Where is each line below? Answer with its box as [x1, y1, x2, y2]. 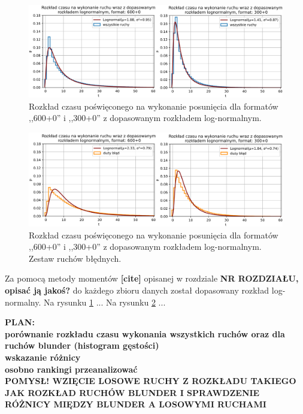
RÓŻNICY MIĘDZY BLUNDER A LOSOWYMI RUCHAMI [5, 398, 266, 410]
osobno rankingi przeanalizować [5, 362, 138, 375]
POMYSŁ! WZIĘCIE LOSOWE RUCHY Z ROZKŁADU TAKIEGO [5, 374, 296, 387]
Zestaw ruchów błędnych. [29, 252, 122, 264]
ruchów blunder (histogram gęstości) [5, 339, 159, 352]
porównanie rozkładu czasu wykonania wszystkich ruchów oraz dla [5, 327, 285, 340]
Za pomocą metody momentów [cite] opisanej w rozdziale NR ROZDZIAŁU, [5, 272, 299, 285]
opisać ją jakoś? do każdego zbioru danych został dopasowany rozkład [5, 283, 269, 296]
